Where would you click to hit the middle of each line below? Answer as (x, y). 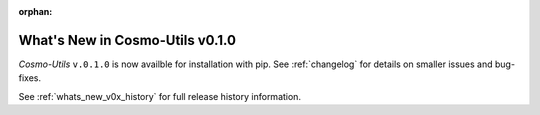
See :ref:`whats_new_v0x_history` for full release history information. (160, 96)
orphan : (35, 11)
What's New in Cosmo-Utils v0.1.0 (127, 40)
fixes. (30, 78)
